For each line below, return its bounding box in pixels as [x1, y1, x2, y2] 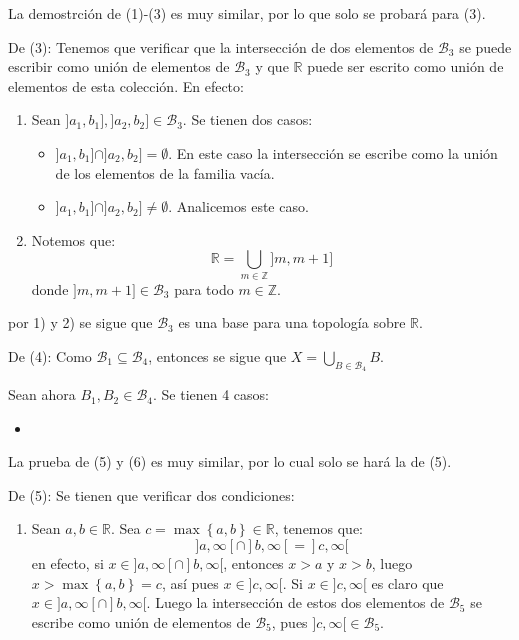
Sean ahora [8, 384, 76, 405]
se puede [459, 36, 512, 57]
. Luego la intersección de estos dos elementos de [146, 592, 445, 613]
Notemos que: [31, 229, 116, 250]
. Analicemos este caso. [168, 196, 309, 217]
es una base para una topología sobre [178, 312, 406, 333]
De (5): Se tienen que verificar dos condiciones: [8, 484, 295, 505]
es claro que [371, 572, 444, 593]
